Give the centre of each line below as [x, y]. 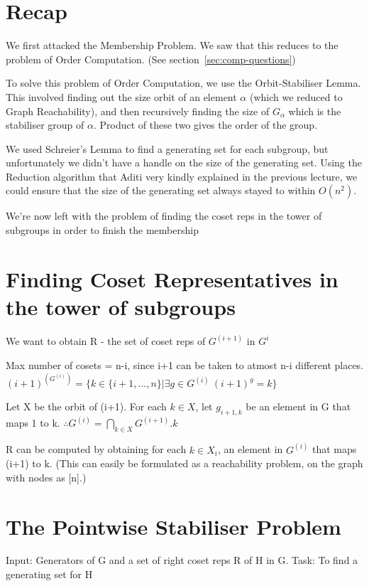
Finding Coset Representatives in [172, 278]
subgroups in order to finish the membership [102, 230]
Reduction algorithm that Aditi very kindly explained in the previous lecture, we [182, 176]
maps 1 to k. [33, 423]
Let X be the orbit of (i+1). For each [86, 406]
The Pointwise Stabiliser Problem [174, 526]
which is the [315, 111]
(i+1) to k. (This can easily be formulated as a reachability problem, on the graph [184, 463]
